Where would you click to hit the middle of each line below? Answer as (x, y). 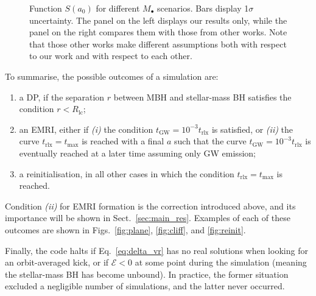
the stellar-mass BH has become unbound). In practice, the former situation (147, 274)
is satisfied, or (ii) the (252, 129)
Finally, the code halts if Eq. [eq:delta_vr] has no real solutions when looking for (156, 250)
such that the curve (210, 141)
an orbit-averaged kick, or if (57, 262)
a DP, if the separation (62, 97)
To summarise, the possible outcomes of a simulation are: (112, 76)
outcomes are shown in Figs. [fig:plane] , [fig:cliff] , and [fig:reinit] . (125, 229)
